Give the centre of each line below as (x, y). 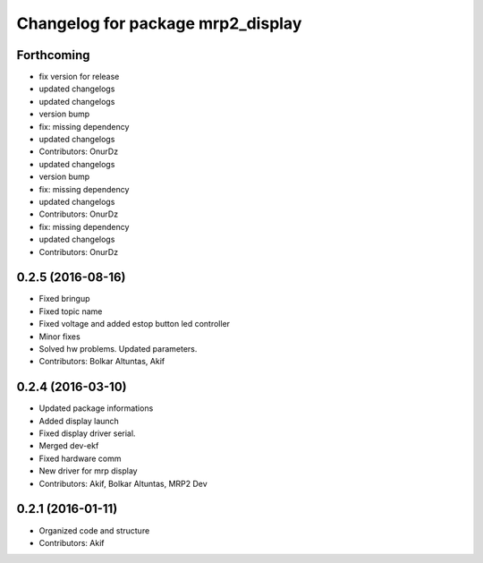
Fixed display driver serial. (87, 433)
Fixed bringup (64, 299)
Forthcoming (53, 55)
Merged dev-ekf (69, 446)
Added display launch (79, 421)
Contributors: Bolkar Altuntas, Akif (102, 362)
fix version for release (79, 77)
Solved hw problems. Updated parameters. (118, 349)
